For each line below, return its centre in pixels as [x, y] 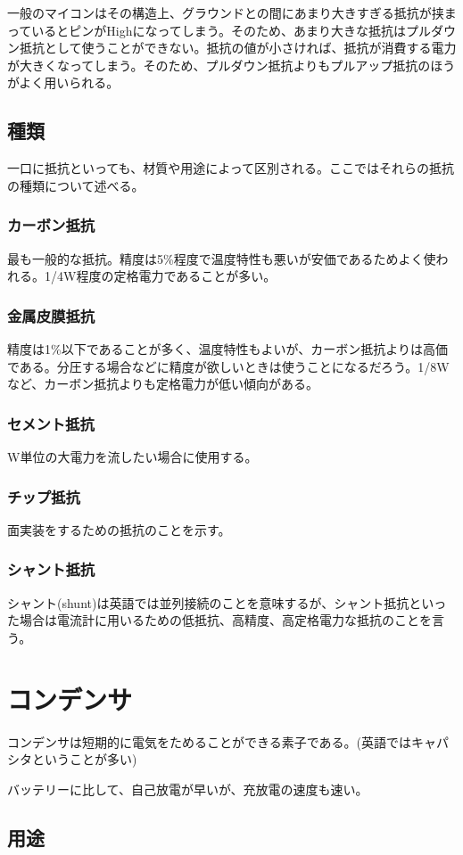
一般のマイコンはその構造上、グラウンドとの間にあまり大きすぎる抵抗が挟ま [232, 12]
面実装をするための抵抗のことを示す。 [119, 529]
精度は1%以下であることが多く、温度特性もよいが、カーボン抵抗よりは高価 [227, 348]
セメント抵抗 [51, 423]
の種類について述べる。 [76, 185]
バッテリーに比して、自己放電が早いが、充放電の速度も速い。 [188, 789]
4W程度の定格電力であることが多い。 [166, 276]
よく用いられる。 [69, 82]
